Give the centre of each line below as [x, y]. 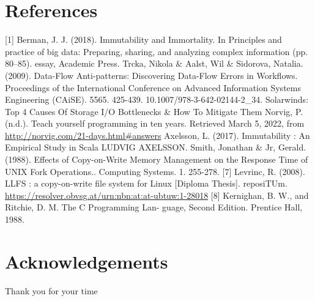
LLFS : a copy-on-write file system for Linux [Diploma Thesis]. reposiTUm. [146, 183]
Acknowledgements [87, 261]
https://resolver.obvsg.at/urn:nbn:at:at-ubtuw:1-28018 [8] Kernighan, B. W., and [157, 195]
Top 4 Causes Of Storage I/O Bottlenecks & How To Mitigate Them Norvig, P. [154, 111]
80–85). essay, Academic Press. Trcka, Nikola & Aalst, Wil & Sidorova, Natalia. [154, 63]
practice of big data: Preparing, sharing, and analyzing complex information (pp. [157, 51]
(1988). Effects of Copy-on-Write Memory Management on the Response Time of [157, 159]
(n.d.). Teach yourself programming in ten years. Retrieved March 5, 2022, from [155, 123]
